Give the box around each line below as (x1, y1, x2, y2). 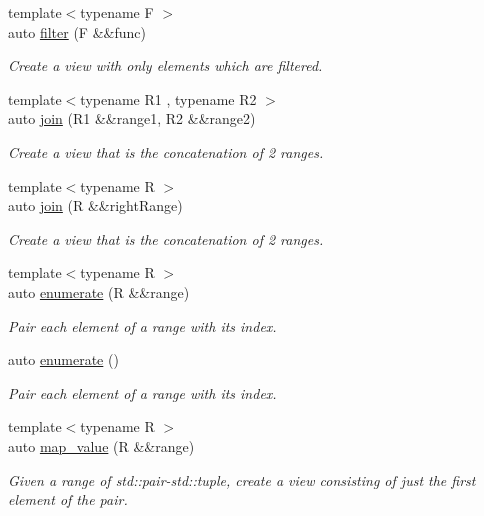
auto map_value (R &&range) (8, 435, 195, 456)
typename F (80, 2, 154, 22)
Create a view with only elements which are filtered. (8, 55, 323, 76)
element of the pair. (8, 489, 128, 510)
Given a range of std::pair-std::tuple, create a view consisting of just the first (8, 469, 476, 490)
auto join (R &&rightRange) (8, 195, 183, 216)
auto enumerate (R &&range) (8, 281, 190, 302)
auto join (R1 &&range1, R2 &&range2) (8, 108, 256, 129)
